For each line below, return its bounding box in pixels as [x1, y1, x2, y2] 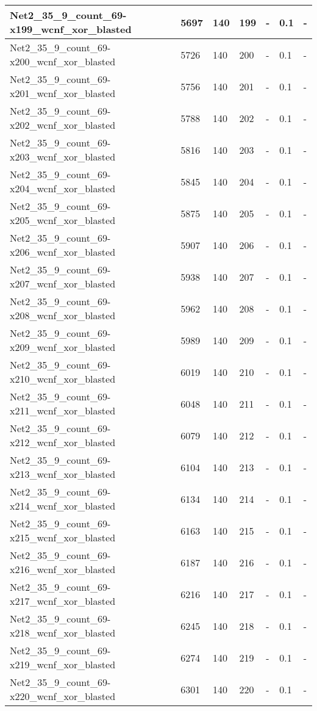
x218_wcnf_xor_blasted [10, 626, 116, 640]
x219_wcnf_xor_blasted [10, 657, 116, 671]
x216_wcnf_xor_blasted [10, 562, 116, 576]
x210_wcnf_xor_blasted [10, 372, 116, 386]
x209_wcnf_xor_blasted [10, 340, 116, 354]
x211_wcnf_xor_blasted [10, 403, 116, 417]
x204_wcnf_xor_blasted [10, 181, 116, 195]
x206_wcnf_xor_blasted [10, 245, 116, 259]
